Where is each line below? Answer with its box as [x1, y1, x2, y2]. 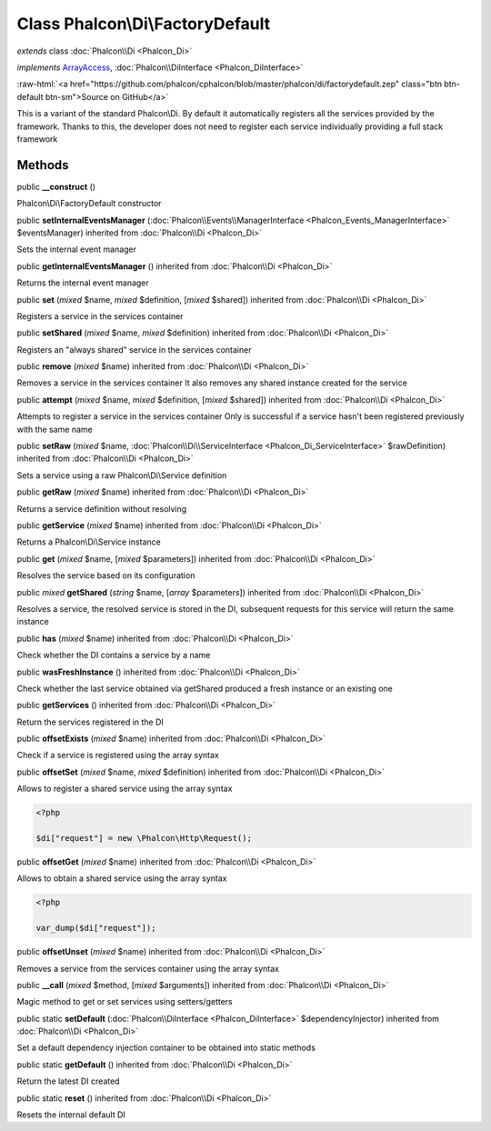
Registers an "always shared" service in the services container [16, 344, 252, 355]
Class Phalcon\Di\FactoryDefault [16, 14, 271, 34]
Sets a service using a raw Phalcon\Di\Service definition [16, 469, 227, 481]
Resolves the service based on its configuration [16, 570, 195, 581]
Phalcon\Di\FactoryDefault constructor [16, 198, 162, 209]
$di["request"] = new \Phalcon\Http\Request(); [35, 833, 252, 844]
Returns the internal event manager [16, 277, 149, 288]
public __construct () [16, 181, 95, 192]
